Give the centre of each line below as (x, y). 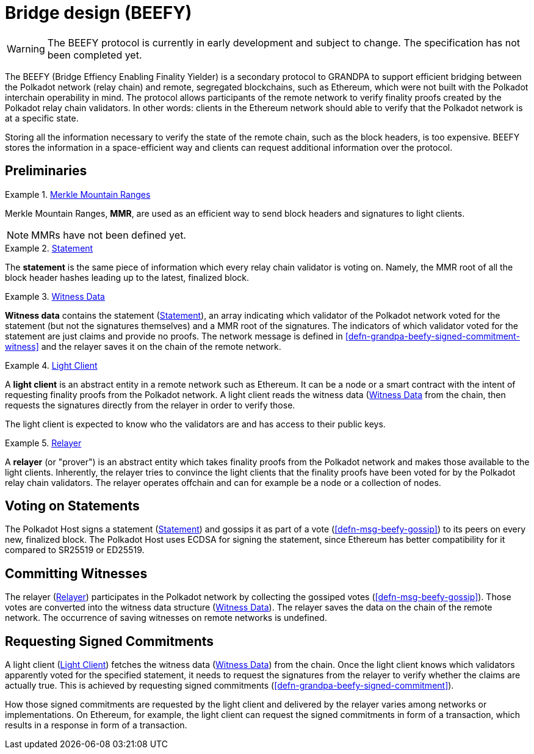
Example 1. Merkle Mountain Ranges (78, 194)
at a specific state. (42, 118)
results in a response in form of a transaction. (96, 725)
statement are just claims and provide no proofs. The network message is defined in (174, 336)
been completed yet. (95, 55)
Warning (26, 49)
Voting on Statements (72, 506)
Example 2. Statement (49, 248)
